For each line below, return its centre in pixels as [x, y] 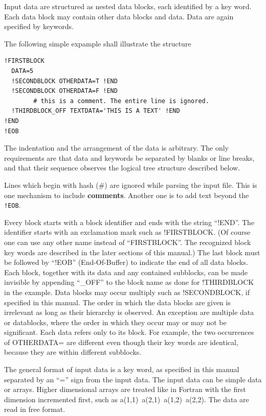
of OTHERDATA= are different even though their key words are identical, [121, 342]
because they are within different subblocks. [73, 352]
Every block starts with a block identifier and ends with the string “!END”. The [129, 222]
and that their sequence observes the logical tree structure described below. [122, 168]
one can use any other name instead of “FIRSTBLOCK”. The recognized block [128, 242]
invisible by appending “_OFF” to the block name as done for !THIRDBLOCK [129, 282]
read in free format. [35, 409]
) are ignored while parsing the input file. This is [181, 185]
